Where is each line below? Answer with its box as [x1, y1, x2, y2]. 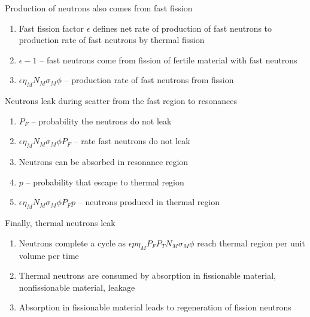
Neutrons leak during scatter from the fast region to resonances [5, 95, 237, 107]
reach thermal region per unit [197, 236, 305, 249]
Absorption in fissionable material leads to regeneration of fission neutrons [19, 301, 291, 313]
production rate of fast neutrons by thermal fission [19, 33, 205, 46]
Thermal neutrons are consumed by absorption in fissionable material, [19, 269, 276, 282]
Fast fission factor [19, 22, 84, 34]
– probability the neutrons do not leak [31, 114, 172, 127]
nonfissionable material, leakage [19, 281, 135, 293]
